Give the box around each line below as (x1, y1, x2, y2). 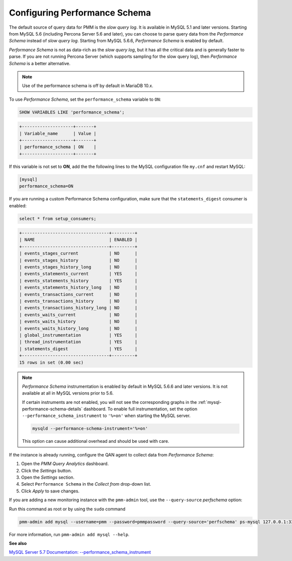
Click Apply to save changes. (21, 488, 80, 494)
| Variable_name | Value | (19, 130, 97, 136)
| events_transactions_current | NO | (19, 291, 138, 297)
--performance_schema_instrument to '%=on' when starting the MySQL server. (22, 413, 191, 418)
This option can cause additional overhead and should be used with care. (22, 438, 169, 444)
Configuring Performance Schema (9, 7, 151, 18)
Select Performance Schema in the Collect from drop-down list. (21, 481, 151, 487)
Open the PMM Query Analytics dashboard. (21, 461, 109, 467)
